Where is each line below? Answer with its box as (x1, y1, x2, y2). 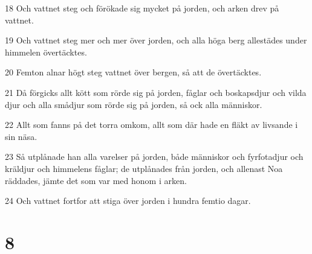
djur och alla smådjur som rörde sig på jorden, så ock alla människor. (5, 98, 262, 110)
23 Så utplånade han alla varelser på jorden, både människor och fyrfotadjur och (5, 150, 304, 163)
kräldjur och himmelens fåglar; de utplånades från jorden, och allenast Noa (5, 162, 283, 174)
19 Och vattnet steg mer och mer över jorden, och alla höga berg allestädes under (5, 34, 307, 46)
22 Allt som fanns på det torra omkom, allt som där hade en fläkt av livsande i (5, 118, 298, 131)
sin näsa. (5, 130, 37, 142)
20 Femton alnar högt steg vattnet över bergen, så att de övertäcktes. (5, 66, 262, 78)
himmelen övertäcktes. (5, 45, 87, 58)
